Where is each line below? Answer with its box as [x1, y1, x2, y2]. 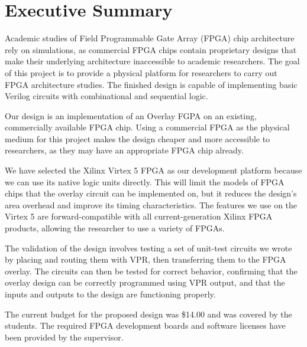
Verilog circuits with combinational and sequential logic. [5, 90, 208, 102]
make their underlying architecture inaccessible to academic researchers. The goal [5, 55, 300, 67]
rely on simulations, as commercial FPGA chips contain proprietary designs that [5, 43, 297, 55]
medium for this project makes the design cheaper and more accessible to [5, 132, 270, 145]
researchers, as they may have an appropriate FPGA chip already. [5, 144, 244, 156]
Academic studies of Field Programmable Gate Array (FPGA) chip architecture [5, 32, 295, 44]
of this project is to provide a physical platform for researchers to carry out [5, 66, 277, 78]
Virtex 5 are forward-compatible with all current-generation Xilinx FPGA [5, 210, 273, 222]
